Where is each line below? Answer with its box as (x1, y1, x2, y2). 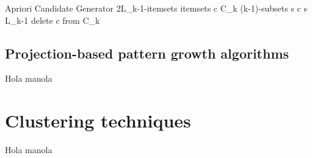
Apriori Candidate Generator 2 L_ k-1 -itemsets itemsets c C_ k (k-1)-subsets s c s (5, 2, 307, 14)
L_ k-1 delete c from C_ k (5, 13, 100, 26)
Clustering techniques (5, 108, 191, 133)
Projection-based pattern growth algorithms (5, 43, 289, 62)
